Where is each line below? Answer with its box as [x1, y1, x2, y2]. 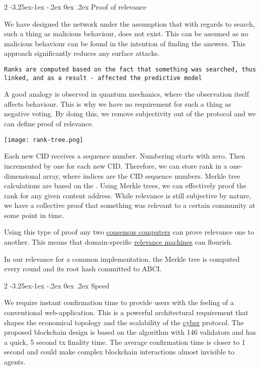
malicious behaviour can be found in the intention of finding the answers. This [4, 38, 245, 48]
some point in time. [4, 209, 64, 220]
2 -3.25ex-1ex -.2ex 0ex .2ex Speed [4, 280, 110, 290]
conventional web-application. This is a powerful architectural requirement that [4, 307, 248, 318]
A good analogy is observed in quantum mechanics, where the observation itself [4, 89, 249, 99]
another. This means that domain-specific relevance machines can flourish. [4, 237, 233, 247]
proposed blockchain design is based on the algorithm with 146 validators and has [4, 327, 256, 337]
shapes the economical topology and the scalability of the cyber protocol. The [4, 317, 244, 327]
